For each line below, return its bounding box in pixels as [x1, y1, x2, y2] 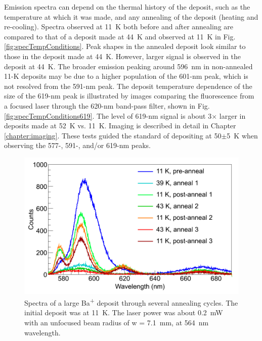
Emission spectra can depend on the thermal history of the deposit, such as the [4, 2, 250, 12]
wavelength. [24, 327, 61, 337]
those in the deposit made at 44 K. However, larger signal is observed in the [4, 51, 241, 61]
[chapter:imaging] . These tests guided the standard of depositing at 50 [4, 130, 222, 140]
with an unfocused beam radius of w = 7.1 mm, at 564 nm [24, 317, 209, 328]
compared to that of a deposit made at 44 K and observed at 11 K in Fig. [4, 31, 236, 41]
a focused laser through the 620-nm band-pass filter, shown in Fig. [4, 100, 210, 111]
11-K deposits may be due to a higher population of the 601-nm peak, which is [4, 71, 248, 81]
